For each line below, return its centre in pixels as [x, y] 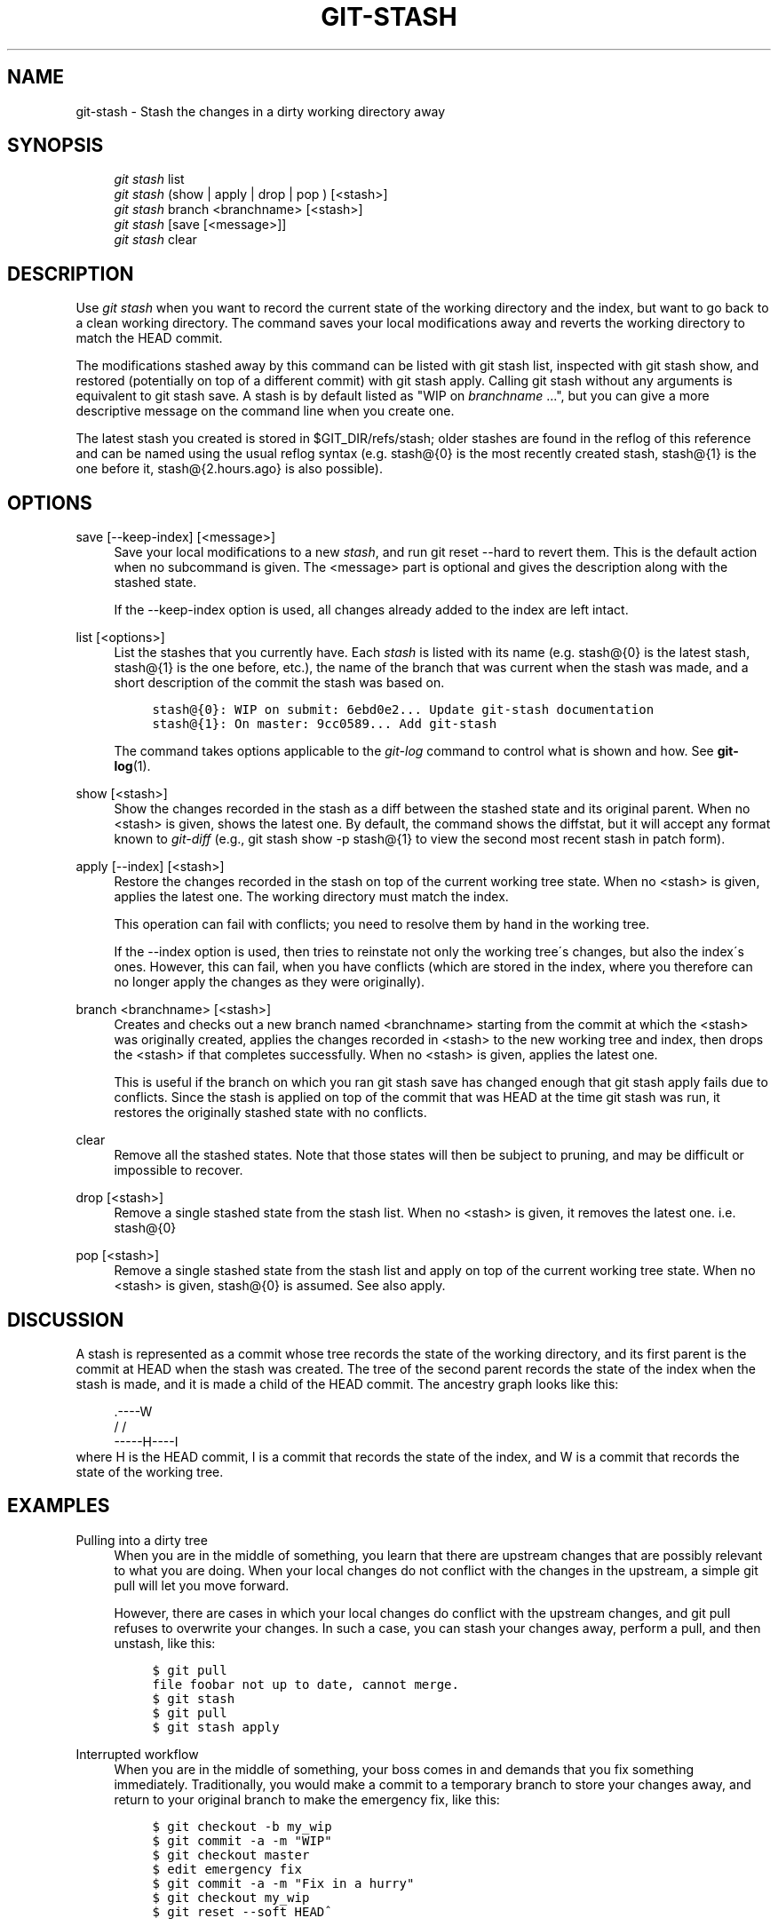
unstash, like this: [165, 1643]
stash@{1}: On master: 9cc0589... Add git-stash [325, 724]
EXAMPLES [59, 1506]
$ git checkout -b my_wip [242, 1826]
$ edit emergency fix [227, 1869]
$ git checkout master [231, 1855]
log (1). [132, 766]
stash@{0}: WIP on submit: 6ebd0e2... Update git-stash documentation [403, 710]
